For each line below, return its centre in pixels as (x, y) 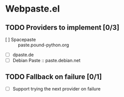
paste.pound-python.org (44, 45)
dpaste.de (23, 55)
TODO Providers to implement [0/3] (63, 28)
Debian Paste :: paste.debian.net (47, 61)
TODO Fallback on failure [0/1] (54, 77)
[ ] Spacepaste (21, 39)
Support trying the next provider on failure (56, 88)
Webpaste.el (33, 9)
